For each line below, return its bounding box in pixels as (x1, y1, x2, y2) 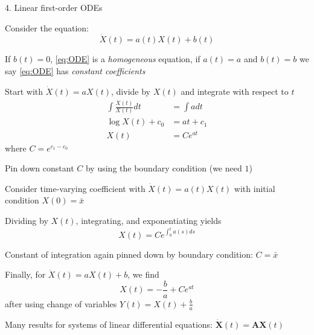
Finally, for (5, 268, 46, 281)
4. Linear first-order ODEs (5, 1, 103, 13)
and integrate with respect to (181, 85, 289, 97)
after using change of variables (5, 297, 117, 310)
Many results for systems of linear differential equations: (5, 317, 213, 330)
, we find (127, 268, 159, 281)
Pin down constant (5, 162, 74, 174)
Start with (5, 85, 43, 97)
